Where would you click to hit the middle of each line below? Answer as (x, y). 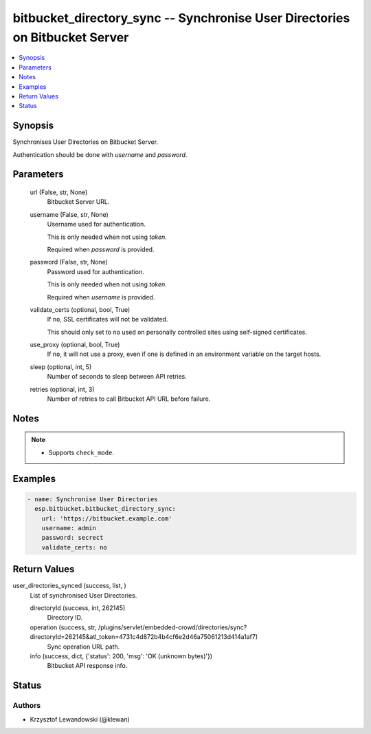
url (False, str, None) (59, 192)
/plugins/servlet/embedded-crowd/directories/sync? (172, 627)
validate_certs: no (75, 547)
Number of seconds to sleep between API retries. (117, 377)
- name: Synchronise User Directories (92, 499)
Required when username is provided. (101, 297)
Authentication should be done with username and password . (100, 154)
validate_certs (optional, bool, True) (80, 309)
